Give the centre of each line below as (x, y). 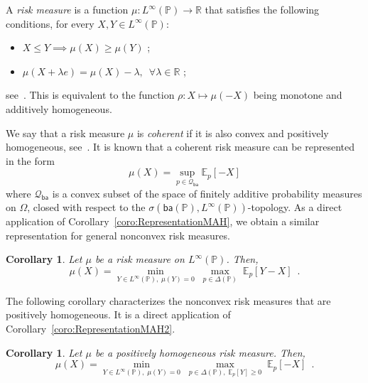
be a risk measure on (140, 259)
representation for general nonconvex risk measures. (118, 235)
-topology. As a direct (295, 207)
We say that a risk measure (65, 133)
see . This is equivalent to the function (90, 95)
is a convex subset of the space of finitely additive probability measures (207, 193)
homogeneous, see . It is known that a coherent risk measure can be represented (180, 147)
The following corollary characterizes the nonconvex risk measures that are (168, 300)
